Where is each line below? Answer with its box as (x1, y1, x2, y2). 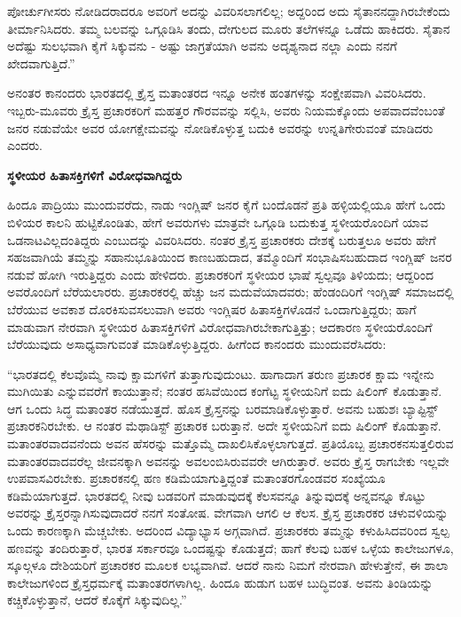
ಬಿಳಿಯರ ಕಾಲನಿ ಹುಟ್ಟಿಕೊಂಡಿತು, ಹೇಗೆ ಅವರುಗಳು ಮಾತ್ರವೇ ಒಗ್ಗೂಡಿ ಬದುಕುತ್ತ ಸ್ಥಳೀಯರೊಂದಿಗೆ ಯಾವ (7, 212, 428, 231)
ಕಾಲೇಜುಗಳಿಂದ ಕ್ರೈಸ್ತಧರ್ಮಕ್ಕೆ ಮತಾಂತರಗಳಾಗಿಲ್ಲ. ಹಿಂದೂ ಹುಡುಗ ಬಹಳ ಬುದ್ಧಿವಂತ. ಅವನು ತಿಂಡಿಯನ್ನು (7, 573, 434, 591)
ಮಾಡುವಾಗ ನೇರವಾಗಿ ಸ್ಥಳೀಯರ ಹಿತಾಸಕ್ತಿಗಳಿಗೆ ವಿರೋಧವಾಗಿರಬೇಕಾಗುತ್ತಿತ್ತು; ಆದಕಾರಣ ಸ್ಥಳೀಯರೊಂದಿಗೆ (7, 317, 433, 336)
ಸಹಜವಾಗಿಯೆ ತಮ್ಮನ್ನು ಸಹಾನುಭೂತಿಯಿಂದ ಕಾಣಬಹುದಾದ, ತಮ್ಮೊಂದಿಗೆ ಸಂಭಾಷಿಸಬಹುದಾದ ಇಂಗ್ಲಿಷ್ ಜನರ (7, 248, 452, 266)
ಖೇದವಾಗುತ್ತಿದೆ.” (7, 53, 75, 72)
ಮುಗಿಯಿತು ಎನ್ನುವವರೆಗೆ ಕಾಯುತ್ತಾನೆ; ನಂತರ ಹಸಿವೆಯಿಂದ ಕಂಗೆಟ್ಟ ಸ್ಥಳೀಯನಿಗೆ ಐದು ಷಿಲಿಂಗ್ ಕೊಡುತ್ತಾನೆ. (7, 382, 442, 400)
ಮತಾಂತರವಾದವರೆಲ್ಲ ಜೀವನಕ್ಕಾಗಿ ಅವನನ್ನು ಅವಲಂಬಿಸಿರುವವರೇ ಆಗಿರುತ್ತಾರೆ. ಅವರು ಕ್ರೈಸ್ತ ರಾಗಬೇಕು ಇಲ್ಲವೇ (7, 451, 449, 470)
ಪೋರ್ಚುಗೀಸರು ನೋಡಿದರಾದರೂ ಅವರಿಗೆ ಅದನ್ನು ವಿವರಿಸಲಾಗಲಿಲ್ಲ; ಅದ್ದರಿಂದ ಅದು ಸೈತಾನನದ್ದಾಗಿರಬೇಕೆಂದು (7, 2, 450, 20)
